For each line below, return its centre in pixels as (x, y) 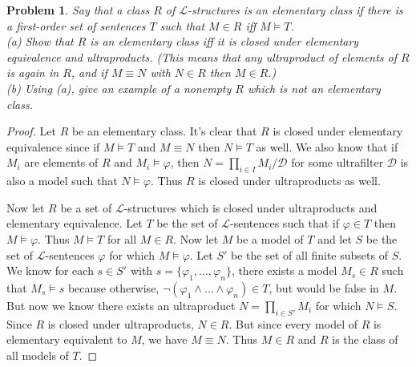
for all (122, 238)
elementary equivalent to (67, 339)
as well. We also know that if (327, 146)
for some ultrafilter (337, 162)
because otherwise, (113, 287)
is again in (33, 73)
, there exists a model (284, 270)
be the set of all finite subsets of (309, 254)
